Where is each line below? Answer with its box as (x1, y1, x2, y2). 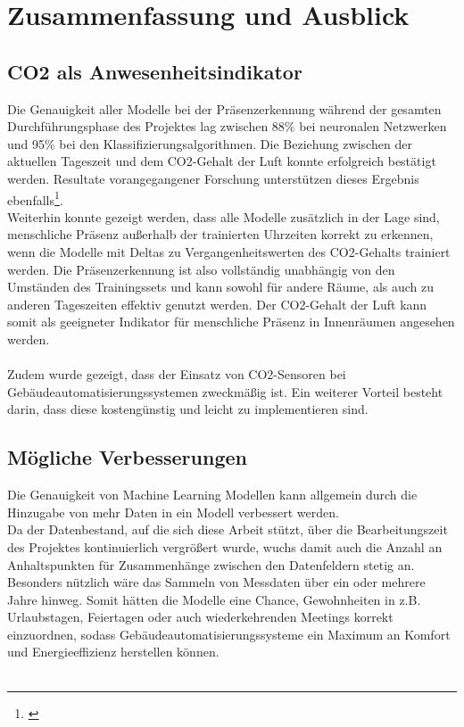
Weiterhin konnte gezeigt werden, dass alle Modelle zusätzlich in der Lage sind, (7, 207, 440, 226)
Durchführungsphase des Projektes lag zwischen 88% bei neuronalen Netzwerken (7, 117, 447, 136)
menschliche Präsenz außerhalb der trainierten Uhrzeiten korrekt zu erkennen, (7, 225, 434, 244)
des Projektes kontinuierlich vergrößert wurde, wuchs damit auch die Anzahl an (7, 537, 443, 556)
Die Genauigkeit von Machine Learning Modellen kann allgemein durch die (7, 485, 418, 504)
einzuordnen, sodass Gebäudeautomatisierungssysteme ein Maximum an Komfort (7, 624, 451, 643)
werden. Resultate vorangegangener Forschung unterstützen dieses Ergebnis (7, 169, 419, 187)
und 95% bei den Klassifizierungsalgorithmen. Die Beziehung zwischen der (7, 134, 412, 153)
